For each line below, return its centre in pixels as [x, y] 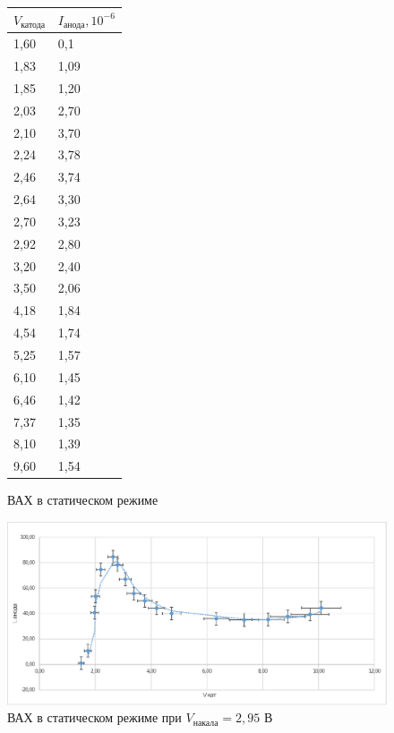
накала [206, 723]
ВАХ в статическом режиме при [94, 717]
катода [33, 25]
